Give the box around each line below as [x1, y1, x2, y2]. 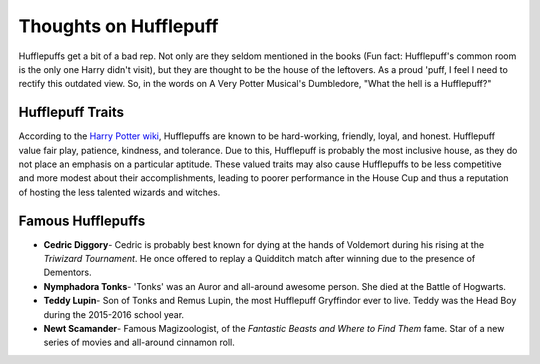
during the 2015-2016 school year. [43, 308, 185, 320]
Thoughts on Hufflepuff [18, 15, 219, 37]
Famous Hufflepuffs [18, 212, 146, 229]
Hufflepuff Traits [18, 104, 125, 121]
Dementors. [43, 266, 92, 279]
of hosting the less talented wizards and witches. [18, 186, 221, 198]
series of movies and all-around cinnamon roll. [43, 336, 235, 349]
